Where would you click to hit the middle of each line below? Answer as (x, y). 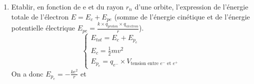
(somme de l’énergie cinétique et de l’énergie (182, 16)
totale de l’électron (40, 16)
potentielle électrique (43, 28)
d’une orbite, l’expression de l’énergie (191, 6)
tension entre (145, 64)
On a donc (27, 73)
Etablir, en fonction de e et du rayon (67, 6)
